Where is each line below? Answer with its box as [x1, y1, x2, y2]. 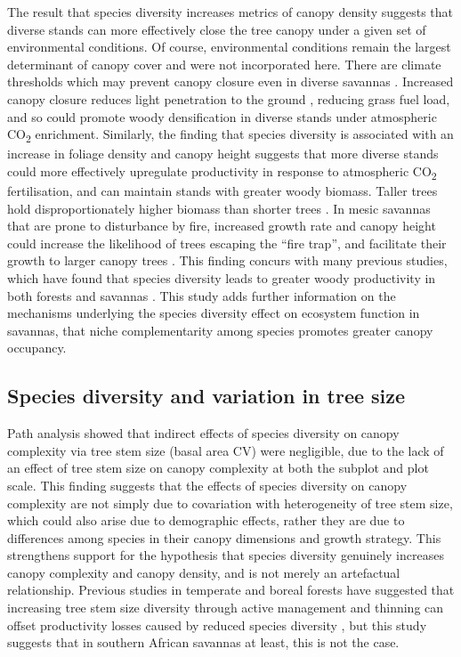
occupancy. [7, 338, 67, 357]
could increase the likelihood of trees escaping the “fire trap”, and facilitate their [7, 233, 447, 252]
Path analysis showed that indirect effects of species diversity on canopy [7, 424, 400, 442]
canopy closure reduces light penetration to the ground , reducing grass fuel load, [7, 89, 450, 108]
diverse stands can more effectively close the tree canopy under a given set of [7, 20, 426, 38]
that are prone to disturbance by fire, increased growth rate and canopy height [7, 216, 436, 235]
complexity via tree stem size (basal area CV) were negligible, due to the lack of [7, 441, 444, 459]
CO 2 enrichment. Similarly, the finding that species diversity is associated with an [7, 125, 454, 145]
